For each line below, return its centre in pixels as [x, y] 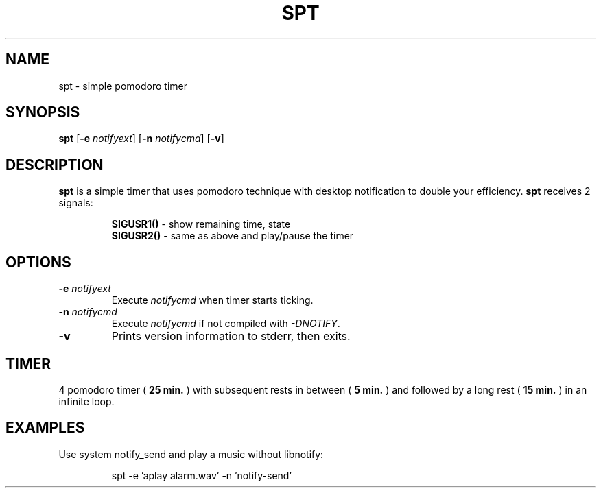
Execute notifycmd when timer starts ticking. [212, 300]
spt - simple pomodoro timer [123, 86]
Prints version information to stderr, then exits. [231, 336]
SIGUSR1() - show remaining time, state [201, 224]
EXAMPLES [45, 428]
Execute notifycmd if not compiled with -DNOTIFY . [226, 324]
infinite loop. [86, 401]
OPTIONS [38, 262]
